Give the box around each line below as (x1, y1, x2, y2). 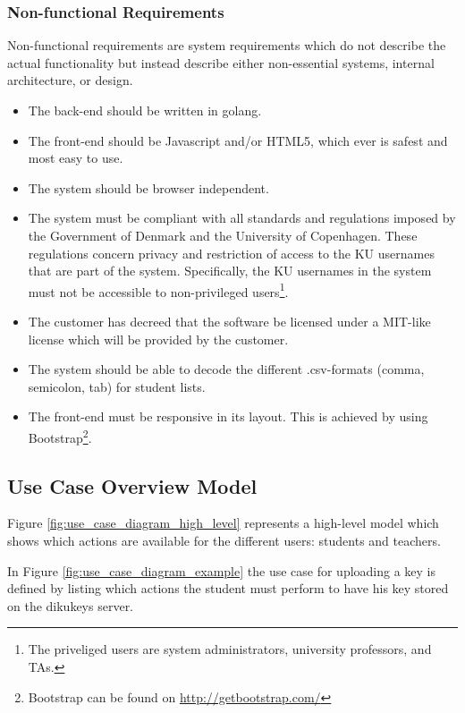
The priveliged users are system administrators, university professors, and (28, 640, 432, 658)
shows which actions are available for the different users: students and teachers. (7, 531, 441, 550)
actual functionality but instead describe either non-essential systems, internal (7, 53, 435, 72)
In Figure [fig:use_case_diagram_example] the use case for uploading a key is (7, 561, 436, 580)
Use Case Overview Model (7, 471, 258, 499)
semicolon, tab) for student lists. (28, 377, 206, 395)
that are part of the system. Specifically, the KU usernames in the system (28, 261, 432, 280)
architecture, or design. (7, 71, 133, 89)
